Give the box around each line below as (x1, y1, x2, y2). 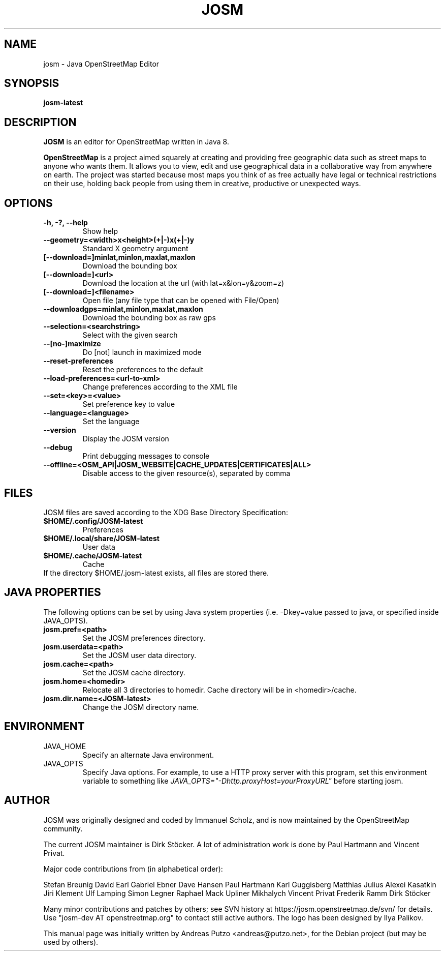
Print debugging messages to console (82, 452, 210, 461)
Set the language (82, 417, 140, 426)
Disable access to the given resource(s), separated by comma (82, 469, 291, 478)
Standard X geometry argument (82, 244, 188, 253)
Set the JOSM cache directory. (82, 668, 185, 677)
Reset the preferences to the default (82, 365, 204, 374)
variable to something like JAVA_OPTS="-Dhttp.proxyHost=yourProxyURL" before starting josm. (82, 776, 403, 785)
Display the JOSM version (82, 434, 169, 443)
